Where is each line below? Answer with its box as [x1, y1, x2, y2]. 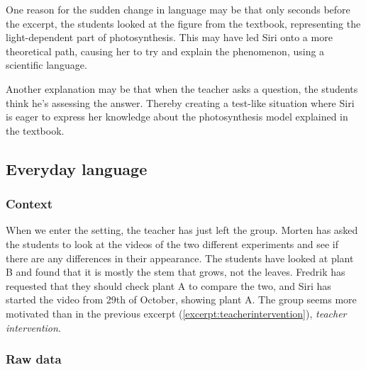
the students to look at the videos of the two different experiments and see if [6, 236, 339, 251]
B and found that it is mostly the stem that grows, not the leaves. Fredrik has [6, 264, 345, 279]
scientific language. [6, 57, 87, 72]
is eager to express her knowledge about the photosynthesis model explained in [6, 109, 348, 124]
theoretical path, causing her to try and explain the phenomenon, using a [6, 43, 325, 58]
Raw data [6, 350, 62, 368]
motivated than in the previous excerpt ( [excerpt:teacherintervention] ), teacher [6, 305, 347, 320]
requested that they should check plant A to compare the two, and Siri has [6, 278, 331, 293]
